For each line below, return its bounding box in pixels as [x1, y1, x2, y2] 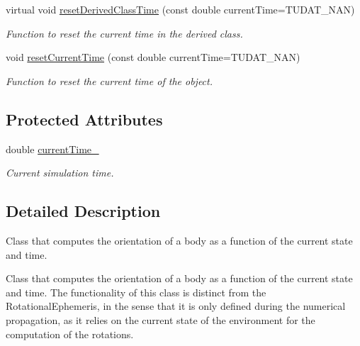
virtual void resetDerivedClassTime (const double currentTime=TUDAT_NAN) [6, 2, 355, 16]
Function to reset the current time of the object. [6, 73, 213, 88]
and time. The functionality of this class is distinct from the [6, 284, 266, 299]
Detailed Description [6, 200, 161, 222]
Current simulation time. [6, 165, 114, 180]
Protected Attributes [6, 108, 163, 130]
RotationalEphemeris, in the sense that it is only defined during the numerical [6, 298, 346, 313]
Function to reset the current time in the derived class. [6, 26, 243, 40]
